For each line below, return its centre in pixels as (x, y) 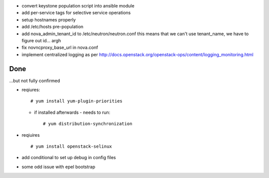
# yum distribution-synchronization (88, 124)
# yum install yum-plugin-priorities (77, 101)
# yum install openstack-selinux (71, 146)
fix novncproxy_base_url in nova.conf (60, 48)
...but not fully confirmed (35, 81)
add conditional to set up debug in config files (69, 158)
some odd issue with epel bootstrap (59, 167)
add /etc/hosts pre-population (53, 27)
